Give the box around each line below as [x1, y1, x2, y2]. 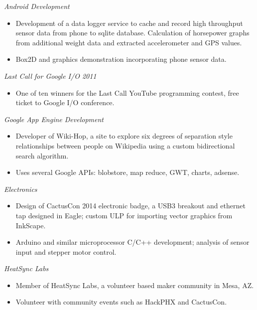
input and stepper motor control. [15, 246, 117, 257]
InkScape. [15, 220, 46, 230]
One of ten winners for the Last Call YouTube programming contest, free [15, 87, 239, 98]
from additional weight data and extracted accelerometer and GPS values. [15, 37, 242, 47]
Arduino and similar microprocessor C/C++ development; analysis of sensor [15, 237, 250, 247]
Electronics [4, 183, 37, 194]
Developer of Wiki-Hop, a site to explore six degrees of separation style [15, 131, 233, 141]
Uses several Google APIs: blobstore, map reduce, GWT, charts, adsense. [15, 167, 240, 177]
